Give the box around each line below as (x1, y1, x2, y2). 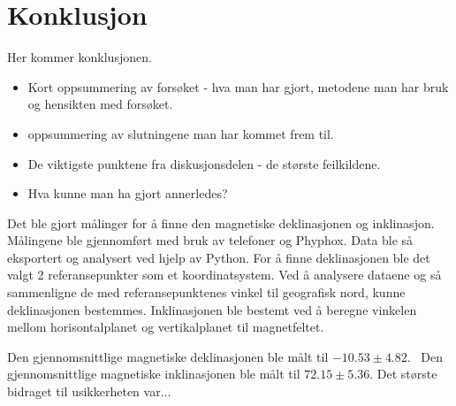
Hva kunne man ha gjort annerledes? (27, 184, 228, 203)
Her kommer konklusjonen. (7, 48, 152, 66)
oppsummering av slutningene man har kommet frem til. (27, 124, 334, 142)
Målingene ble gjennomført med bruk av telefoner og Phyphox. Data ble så (7, 231, 414, 249)
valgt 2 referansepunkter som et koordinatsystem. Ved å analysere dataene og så (7, 265, 442, 284)
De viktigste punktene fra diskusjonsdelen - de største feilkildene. (27, 154, 381, 172)
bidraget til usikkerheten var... (7, 382, 171, 401)
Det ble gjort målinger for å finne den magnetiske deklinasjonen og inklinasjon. (7, 213, 435, 232)
